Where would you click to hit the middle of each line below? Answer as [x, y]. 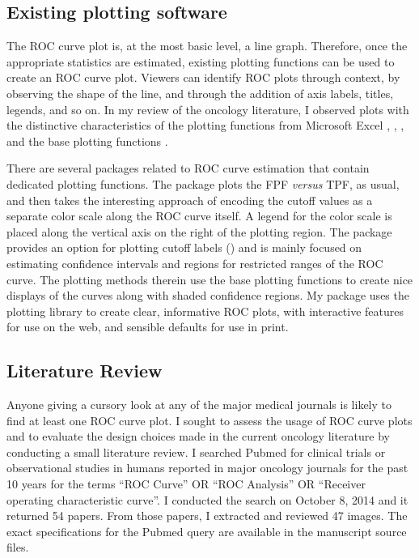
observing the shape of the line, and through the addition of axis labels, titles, [200, 93]
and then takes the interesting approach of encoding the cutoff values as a [190, 200]
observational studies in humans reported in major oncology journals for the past [207, 468]
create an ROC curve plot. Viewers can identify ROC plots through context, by [203, 77]
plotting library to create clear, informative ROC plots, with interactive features [205, 311]
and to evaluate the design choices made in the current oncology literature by [198, 436]
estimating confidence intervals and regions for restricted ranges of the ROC [195, 263]
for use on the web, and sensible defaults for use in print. [148, 327]
